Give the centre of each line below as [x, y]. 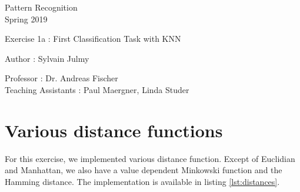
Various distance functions [114, 130]
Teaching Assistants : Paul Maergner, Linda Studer [97, 89]
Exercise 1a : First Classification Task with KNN [93, 39]
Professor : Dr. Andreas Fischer [61, 78]
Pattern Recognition [41, 7]
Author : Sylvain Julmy [47, 58]
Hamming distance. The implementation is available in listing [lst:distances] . [142, 181]
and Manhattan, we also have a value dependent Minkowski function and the [144, 170]
